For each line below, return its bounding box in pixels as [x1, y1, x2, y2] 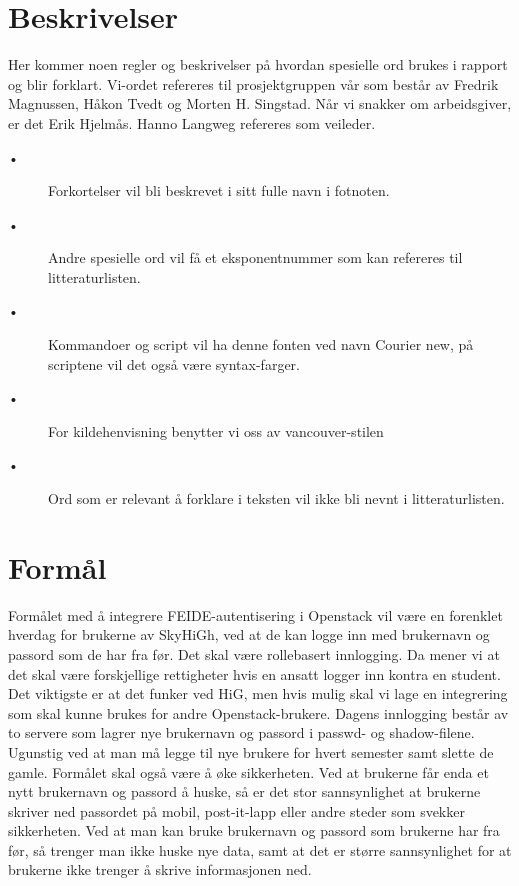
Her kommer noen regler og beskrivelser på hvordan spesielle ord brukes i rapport [8, 54, 508, 75]
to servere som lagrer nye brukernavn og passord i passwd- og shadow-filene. [8, 722, 475, 743]
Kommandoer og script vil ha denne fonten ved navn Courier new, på [48, 334, 474, 355]
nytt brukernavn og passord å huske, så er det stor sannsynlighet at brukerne [8, 781, 481, 802]
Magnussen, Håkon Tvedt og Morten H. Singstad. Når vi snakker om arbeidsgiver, [8, 93, 512, 114]
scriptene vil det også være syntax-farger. [48, 353, 300, 374]
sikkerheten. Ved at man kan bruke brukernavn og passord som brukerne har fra [8, 820, 500, 841]
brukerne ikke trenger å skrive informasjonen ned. [8, 859, 312, 880]
